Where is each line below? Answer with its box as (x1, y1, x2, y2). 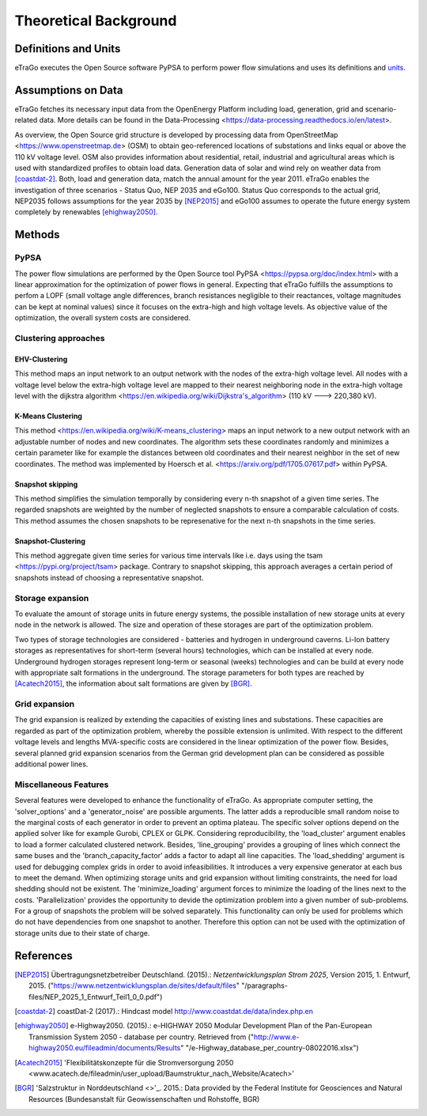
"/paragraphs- (241, 981, 289, 990)
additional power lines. (14, 759, 89, 769)
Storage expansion (14, 592, 89, 603)
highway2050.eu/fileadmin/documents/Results (28, 1043, 181, 1053)
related (14, 115, 38, 125)
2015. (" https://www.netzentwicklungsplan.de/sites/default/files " (28, 981, 240, 990)
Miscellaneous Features (14, 779, 109, 790)
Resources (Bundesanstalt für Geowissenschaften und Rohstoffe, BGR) (28, 1094, 260, 1103)
